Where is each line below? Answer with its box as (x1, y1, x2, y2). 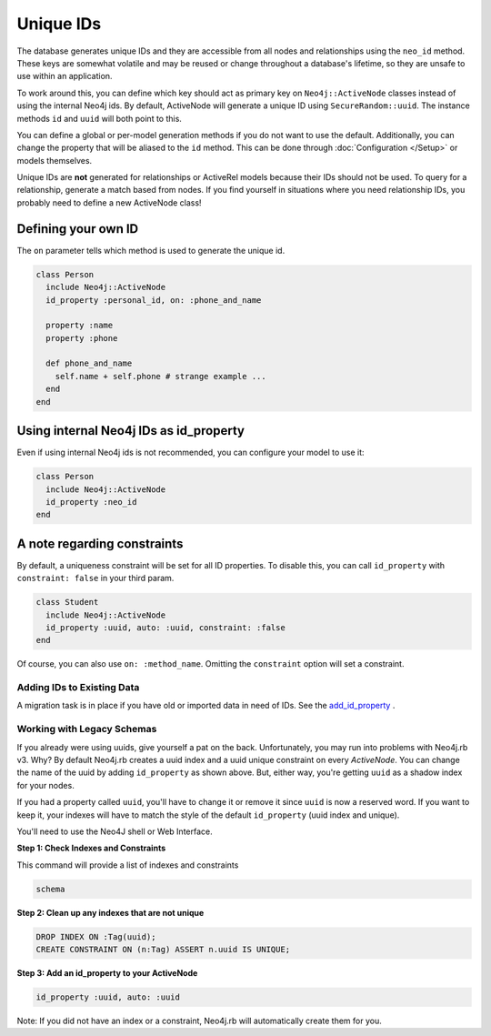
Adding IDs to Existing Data (16, 681, 140, 694)
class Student (35, 597, 99, 608)
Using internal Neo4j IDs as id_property (16, 423, 245, 438)
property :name (45, 320, 114, 331)
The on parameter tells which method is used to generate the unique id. (16, 245, 286, 256)
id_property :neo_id (45, 497, 137, 507)
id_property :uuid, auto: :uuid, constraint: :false (45, 622, 286, 632)
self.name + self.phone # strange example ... (55, 371, 267, 381)
